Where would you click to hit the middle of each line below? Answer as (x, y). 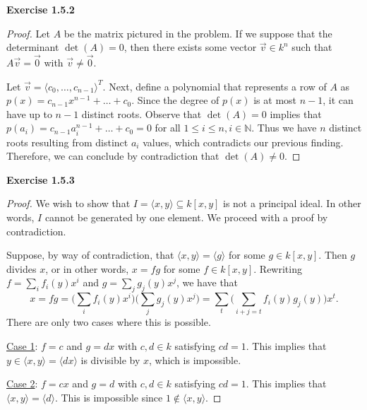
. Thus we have (284, 128)
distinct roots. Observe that (142, 113)
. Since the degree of (175, 100)
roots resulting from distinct (67, 142)
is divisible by (110, 359)
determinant (33, 47)
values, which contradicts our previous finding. (243, 142)
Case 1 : (22, 346)
